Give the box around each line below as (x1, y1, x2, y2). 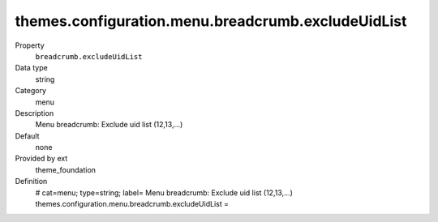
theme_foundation (35, 164, 97, 174)
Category (15, 86, 47, 96)
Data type (15, 63, 48, 73)
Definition (15, 177, 48, 186)
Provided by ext (15, 154, 68, 164)
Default (15, 130, 40, 141)
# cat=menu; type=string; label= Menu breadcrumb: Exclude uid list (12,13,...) (35, 187, 294, 198)
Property (15, 41, 45, 50)
